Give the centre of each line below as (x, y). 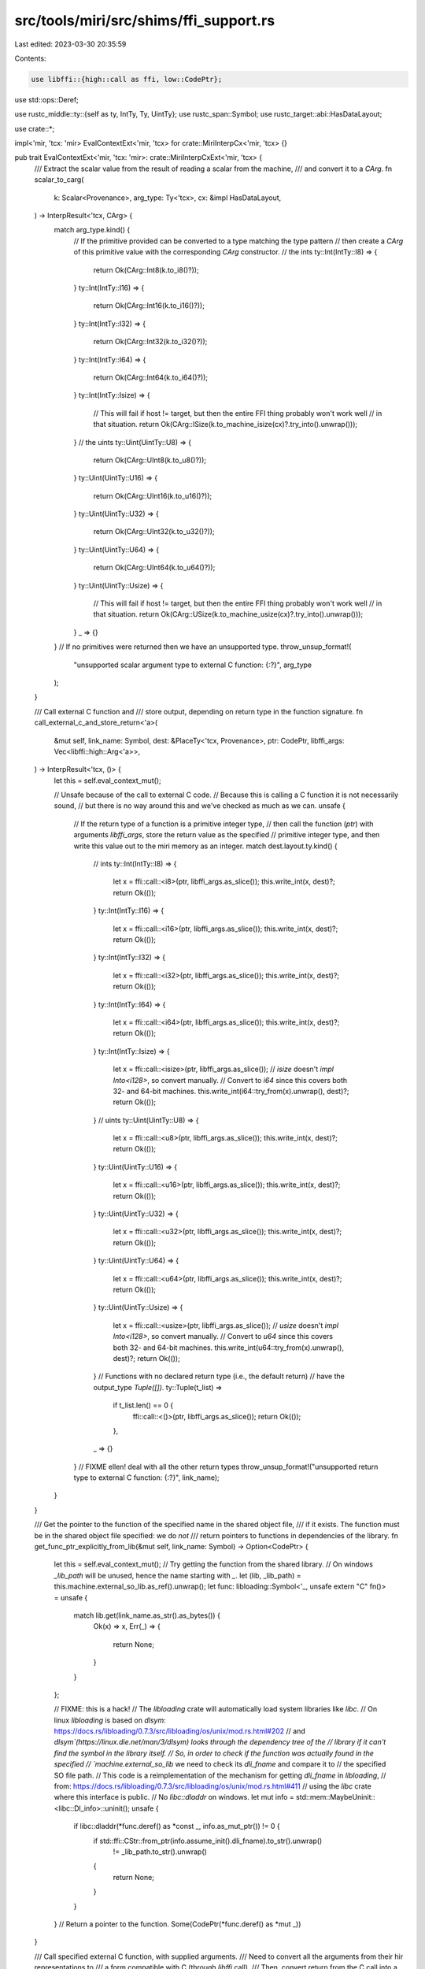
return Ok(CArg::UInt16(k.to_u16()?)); (153, 495)
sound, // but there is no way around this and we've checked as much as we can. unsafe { (200, 806)
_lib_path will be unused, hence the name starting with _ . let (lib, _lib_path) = (177, 1575)
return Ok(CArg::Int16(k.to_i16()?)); (149, 306)
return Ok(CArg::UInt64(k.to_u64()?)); (154, 568)
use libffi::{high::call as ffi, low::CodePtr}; (127, 79)
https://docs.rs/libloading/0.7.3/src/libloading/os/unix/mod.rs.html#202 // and (180, 1731)
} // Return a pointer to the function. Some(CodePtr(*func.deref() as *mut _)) (177, 1924)
